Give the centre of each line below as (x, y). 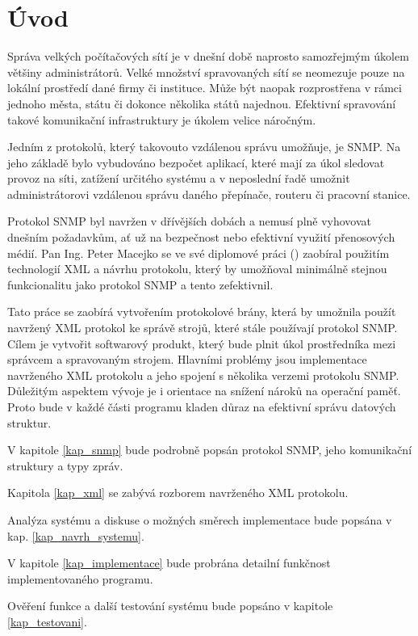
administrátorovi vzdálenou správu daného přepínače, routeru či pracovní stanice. (209, 194)
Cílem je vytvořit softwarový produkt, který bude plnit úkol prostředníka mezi (202, 343)
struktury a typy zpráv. (65, 465)
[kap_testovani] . (47, 621)
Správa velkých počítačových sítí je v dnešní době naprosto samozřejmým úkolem (208, 56)
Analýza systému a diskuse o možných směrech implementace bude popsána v (200, 519)
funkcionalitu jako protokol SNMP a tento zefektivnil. (140, 284)
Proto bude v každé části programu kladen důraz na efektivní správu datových (202, 406)
